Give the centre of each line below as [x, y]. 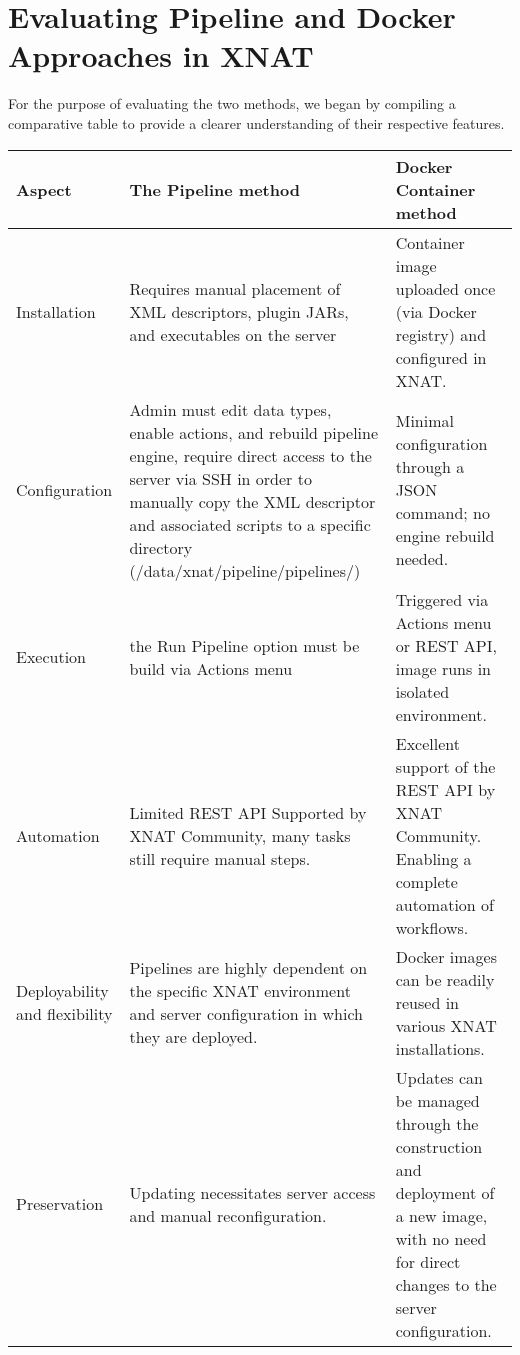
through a [430, 466]
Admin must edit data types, [230, 409]
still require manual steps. [220, 858]
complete [426, 881]
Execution [51, 656]
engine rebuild [445, 535]
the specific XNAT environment [240, 990]
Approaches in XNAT [161, 55]
